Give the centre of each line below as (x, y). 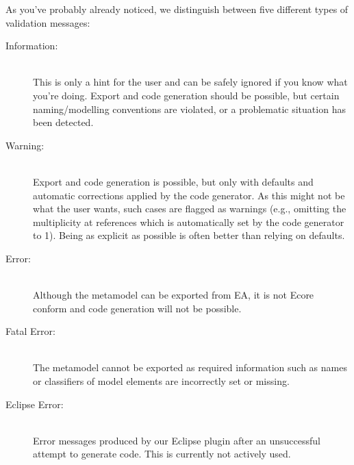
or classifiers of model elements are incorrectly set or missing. (161, 381)
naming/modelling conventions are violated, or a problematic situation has (189, 109)
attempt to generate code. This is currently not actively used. (162, 454)
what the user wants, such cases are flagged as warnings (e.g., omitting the (190, 209)
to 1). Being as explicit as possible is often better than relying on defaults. (189, 235)
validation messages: (48, 22)
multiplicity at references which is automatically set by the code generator (189, 222)
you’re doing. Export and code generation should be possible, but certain (186, 95)
